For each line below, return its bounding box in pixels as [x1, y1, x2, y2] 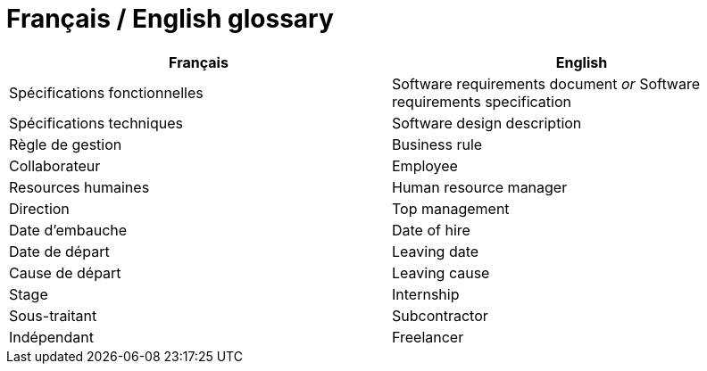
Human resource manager [392, 177, 568, 196]
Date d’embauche [9, 220, 128, 239]
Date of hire [392, 220, 470, 239]
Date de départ [9, 242, 110, 260]
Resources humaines [9, 177, 150, 196]
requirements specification [392, 92, 571, 111]
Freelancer [392, 327, 464, 346]
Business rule [392, 135, 483, 153]
